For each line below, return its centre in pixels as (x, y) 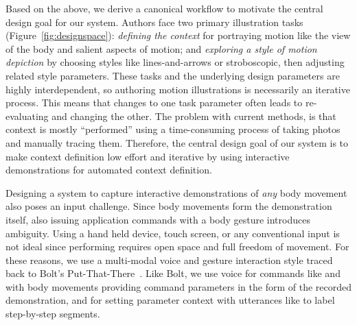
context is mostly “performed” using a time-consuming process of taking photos (173, 129)
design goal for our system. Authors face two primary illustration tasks (154, 22)
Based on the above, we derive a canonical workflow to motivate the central (164, 8)
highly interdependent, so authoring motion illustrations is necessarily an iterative (178, 89)
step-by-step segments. (53, 314)
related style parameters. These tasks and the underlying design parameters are (173, 75)
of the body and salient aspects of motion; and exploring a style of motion (161, 48)
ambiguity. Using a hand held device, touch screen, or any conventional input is (173, 233)
